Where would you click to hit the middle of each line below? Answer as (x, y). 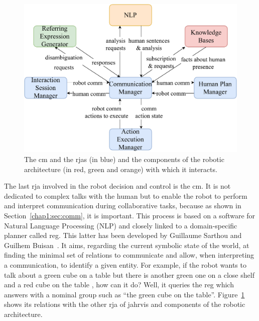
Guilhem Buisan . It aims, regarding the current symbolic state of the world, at (127, 245)
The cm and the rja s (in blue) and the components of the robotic (124, 159)
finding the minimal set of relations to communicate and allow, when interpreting (129, 255)
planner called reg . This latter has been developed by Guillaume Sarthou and (123, 235)
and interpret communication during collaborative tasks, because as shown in (123, 206)
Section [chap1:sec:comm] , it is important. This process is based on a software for (130, 215)
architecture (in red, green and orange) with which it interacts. (121, 169)
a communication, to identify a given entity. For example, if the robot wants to (125, 264)
